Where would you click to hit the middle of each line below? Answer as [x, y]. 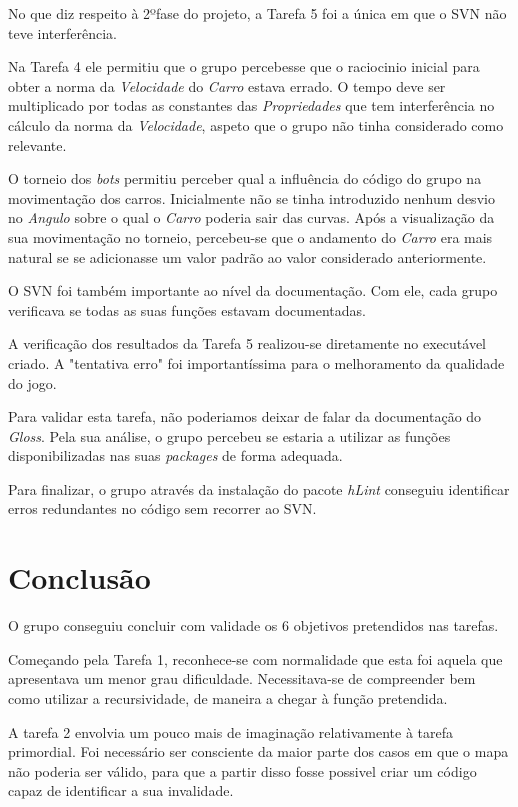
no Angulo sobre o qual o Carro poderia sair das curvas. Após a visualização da [251, 217]
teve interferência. [62, 32]
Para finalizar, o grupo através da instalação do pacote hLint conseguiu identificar [259, 488]
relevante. [37, 144]
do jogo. [32, 382]
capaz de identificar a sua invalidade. [121, 790]
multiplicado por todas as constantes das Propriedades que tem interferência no [251, 105]
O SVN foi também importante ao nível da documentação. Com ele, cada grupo [253, 290]
